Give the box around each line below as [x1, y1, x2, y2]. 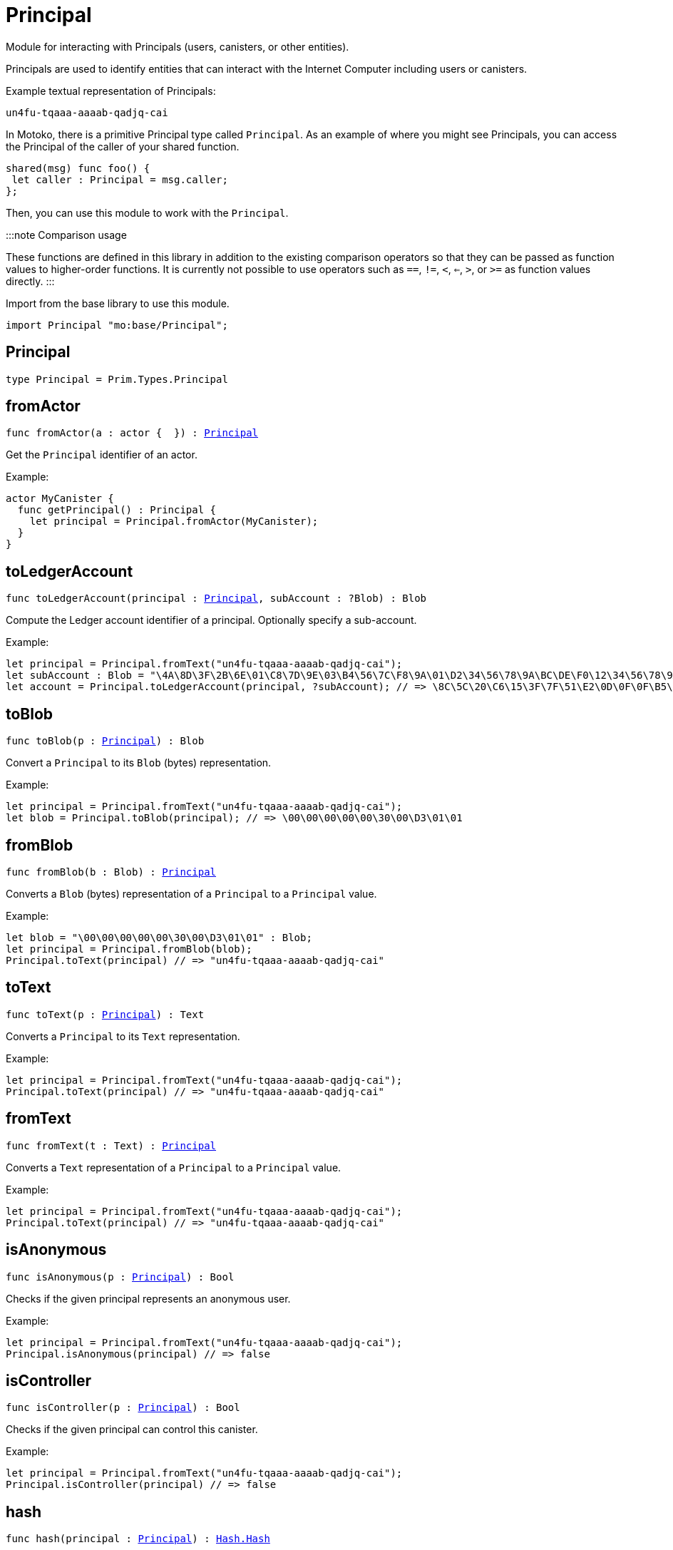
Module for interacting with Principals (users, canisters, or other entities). [6, 40, 349, 53]
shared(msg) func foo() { [6, 162, 150, 174]
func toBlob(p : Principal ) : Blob [6, 735, 205, 747]
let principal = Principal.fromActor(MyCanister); [29, 515, 319, 528]
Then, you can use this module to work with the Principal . [6, 206, 289, 219]
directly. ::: [6, 274, 55, 287]
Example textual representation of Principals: [6, 84, 216, 97]
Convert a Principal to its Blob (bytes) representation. [6, 756, 272, 769]
